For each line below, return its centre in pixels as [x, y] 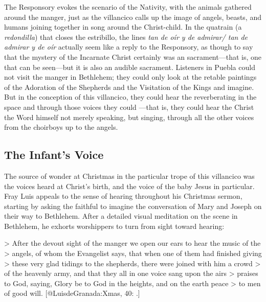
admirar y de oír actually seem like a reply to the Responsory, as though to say [129, 47]
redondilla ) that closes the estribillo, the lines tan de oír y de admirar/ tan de [126, 37]
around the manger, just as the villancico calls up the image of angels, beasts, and [133, 17]
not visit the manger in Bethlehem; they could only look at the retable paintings [130, 77]
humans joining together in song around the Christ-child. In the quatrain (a [123, 27]
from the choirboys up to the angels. [61, 127]
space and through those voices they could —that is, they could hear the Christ [129, 107]
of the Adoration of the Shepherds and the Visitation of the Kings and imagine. [129, 87]
